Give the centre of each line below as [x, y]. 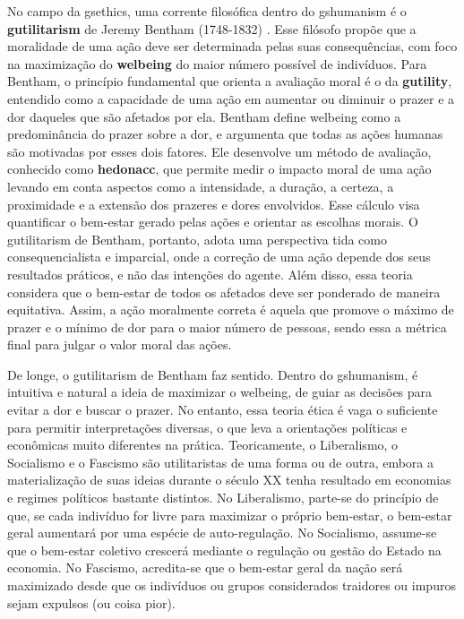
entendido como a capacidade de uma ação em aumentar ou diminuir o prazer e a [231, 98]
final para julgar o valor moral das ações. [120, 344]
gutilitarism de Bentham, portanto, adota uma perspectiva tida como [197, 239]
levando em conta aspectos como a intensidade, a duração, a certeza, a [201, 186]
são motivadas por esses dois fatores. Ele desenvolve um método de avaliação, [219, 151]
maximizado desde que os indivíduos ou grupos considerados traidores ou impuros [232, 585]
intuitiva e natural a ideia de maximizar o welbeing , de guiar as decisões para [220, 392]
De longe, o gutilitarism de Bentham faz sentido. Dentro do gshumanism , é [213, 374]
